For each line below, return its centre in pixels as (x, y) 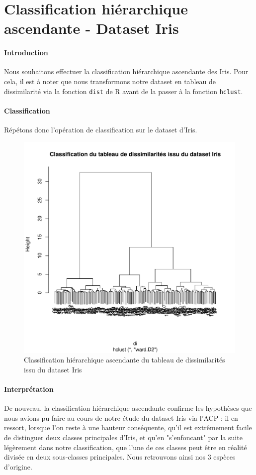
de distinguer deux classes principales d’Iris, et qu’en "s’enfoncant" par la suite (123, 437)
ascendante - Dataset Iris (91, 28)
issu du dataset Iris (53, 369)
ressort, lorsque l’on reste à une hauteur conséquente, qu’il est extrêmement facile (128, 427)
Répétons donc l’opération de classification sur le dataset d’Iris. (101, 129)
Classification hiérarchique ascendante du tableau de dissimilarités (125, 360)
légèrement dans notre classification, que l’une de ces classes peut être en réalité (126, 447)
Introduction (26, 53)
